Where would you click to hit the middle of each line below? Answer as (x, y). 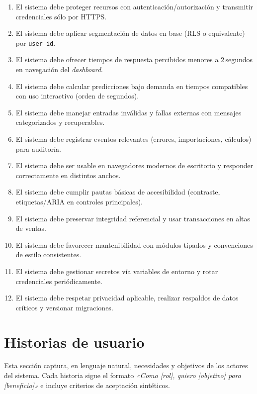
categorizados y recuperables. (60, 122)
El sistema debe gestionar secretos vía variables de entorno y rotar (117, 271)
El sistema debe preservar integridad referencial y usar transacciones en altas (133, 218)
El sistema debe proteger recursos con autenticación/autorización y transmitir (134, 6)
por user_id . (36, 43)
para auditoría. (38, 148)
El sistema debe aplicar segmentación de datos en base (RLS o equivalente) (130, 33)
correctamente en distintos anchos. (68, 175)
